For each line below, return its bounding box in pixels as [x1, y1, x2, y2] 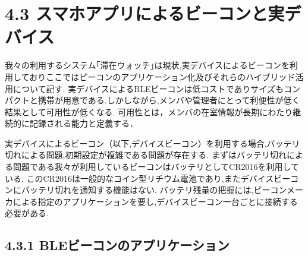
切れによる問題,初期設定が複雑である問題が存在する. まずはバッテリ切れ [5, 148, 287, 161]
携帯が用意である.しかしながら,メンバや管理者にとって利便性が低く [37, 94, 300, 106]
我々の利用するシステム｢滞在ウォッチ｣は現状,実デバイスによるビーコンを [5, 59, 290, 71]
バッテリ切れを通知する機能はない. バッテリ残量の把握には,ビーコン [21, 184, 287, 196]
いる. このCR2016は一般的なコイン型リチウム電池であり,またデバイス [5, 172, 274, 184]
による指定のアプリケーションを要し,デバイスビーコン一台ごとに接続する [12, 195, 298, 207]
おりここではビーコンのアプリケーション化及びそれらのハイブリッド [29, 70, 296, 83]
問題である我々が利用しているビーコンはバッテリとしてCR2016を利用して [12, 160, 300, 173]
